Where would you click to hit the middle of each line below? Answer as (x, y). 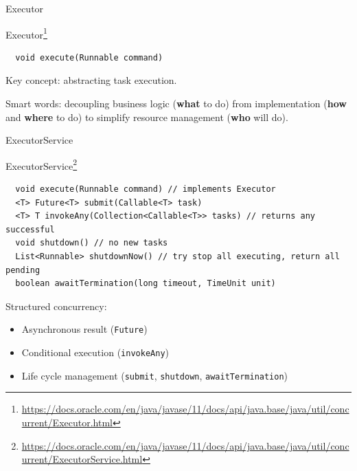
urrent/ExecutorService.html (82, 459)
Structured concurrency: (56, 306)
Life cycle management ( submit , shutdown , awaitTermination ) (155, 375)
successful (30, 229)
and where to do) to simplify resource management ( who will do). (147, 117)
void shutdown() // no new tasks (92, 243)
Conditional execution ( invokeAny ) (95, 352)
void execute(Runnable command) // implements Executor (146, 189)
